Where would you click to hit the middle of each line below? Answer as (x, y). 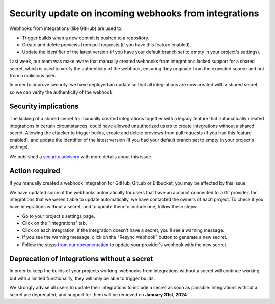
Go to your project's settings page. (59, 216)
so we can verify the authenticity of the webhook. (62, 92)
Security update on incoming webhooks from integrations (134, 13)
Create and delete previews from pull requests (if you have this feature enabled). (107, 45)
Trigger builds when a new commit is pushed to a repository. (86, 38)
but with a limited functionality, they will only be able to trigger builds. (82, 278)
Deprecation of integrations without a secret (81, 259)
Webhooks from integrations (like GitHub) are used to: (66, 28)
